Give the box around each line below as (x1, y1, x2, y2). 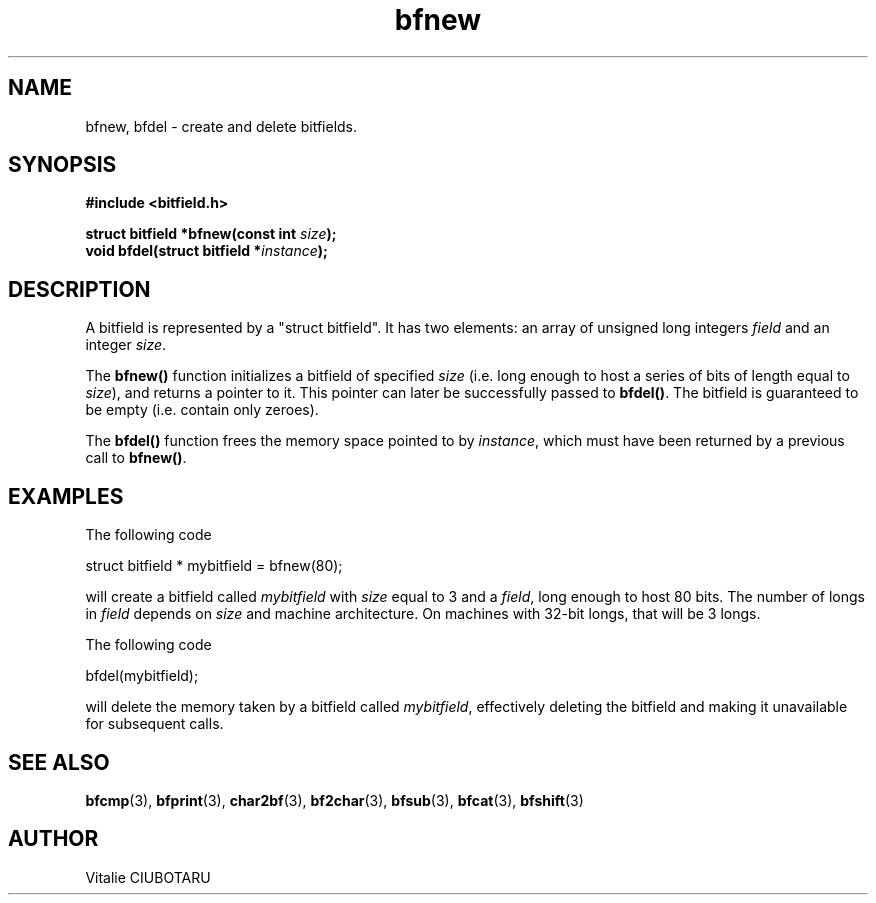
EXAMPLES (8, 483, 124, 509)
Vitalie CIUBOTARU (85, 868, 211, 886)
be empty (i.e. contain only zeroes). (85, 401, 319, 419)
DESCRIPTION (8, 276, 151, 302)
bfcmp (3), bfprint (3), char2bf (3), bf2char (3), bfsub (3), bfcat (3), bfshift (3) (85, 791, 584, 809)
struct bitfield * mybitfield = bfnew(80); (85, 557, 343, 575)
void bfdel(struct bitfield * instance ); (85, 242, 328, 260)
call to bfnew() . (85, 449, 187, 467)
